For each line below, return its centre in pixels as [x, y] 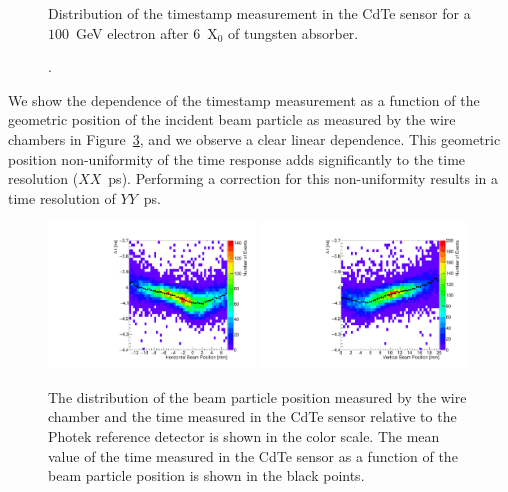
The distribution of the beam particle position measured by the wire [257, 396]
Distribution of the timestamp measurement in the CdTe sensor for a [259, 13]
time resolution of [62, 197]
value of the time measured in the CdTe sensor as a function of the [253, 455]
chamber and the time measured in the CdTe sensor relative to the [252, 416]
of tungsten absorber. [293, 32]
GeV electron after [132, 32]
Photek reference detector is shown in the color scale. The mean [244, 435]
